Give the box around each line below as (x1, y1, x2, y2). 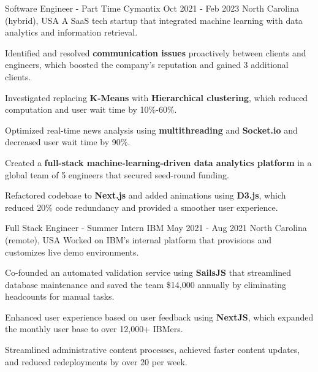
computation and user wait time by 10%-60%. (5, 103, 177, 116)
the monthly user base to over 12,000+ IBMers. (5, 322, 183, 335)
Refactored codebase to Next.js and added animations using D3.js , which (5, 189, 286, 202)
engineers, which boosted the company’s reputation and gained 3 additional (5, 58, 289, 71)
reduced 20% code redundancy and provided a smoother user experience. (5, 200, 278, 213)
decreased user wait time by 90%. (5, 135, 131, 148)
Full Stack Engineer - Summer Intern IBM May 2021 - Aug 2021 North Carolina (5, 221, 307, 234)
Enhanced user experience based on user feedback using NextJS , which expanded (5, 310, 314, 323)
